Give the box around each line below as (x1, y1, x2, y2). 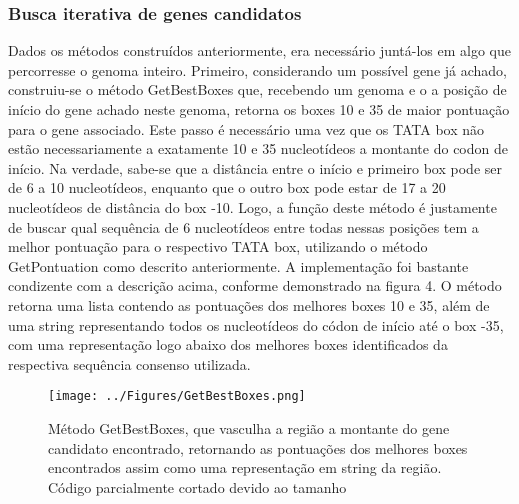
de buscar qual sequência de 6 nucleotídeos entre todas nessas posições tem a (8, 216, 479, 237)
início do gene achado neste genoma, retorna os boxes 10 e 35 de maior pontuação (8, 99, 510, 119)
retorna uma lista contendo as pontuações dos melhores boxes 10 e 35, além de (8, 294, 490, 315)
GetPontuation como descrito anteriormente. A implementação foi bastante (8, 255, 469, 276)
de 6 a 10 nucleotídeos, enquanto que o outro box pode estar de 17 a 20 (8, 177, 446, 198)
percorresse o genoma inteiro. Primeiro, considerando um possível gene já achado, (8, 59, 507, 80)
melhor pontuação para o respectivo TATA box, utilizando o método (8, 236, 428, 257)
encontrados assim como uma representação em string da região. (48, 457, 442, 478)
